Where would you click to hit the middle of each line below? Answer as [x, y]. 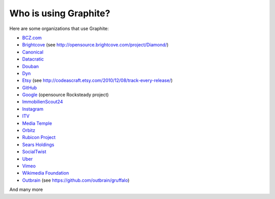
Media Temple [37, 123]
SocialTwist [34, 152]
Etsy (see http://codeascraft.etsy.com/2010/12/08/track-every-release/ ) [98, 80]
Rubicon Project [39, 137]
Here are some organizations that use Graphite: [59, 29]
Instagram [33, 109]
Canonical [33, 52]
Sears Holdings [38, 145]
